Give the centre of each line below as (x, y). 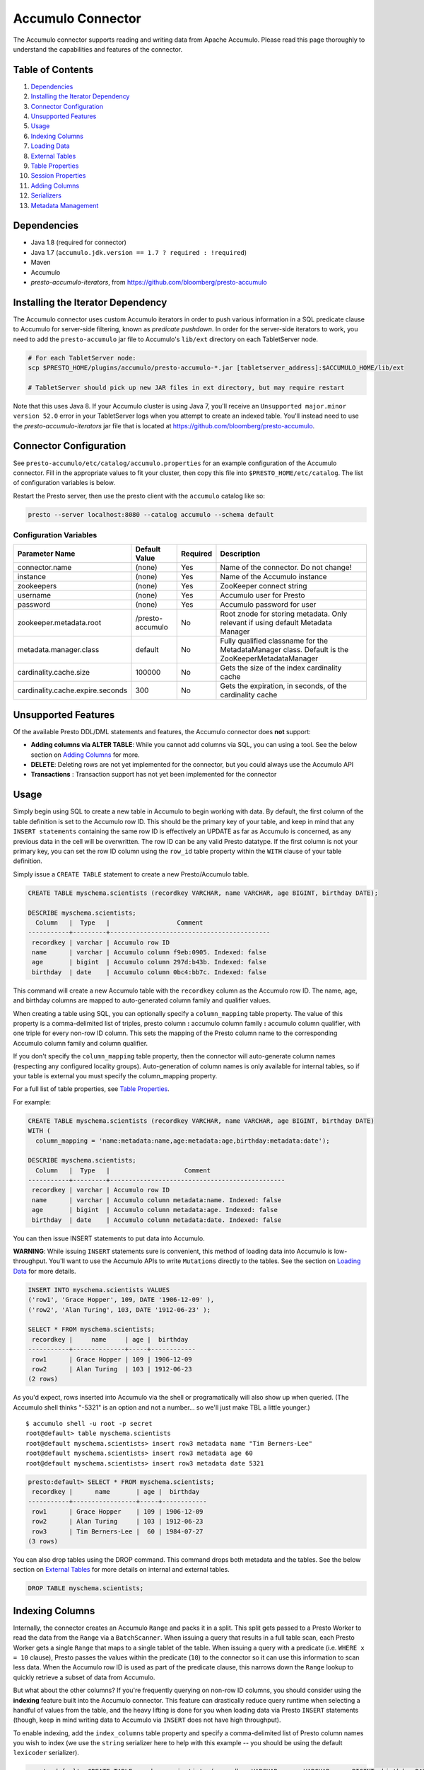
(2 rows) (43, 1379)
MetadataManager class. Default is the (284, 650)
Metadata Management (65, 205)
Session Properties (58, 176)
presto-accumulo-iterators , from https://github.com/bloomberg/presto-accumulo (149, 282)
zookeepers (37, 586)
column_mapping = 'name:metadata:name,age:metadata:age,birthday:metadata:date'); (183, 1141)
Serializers (46, 195)
